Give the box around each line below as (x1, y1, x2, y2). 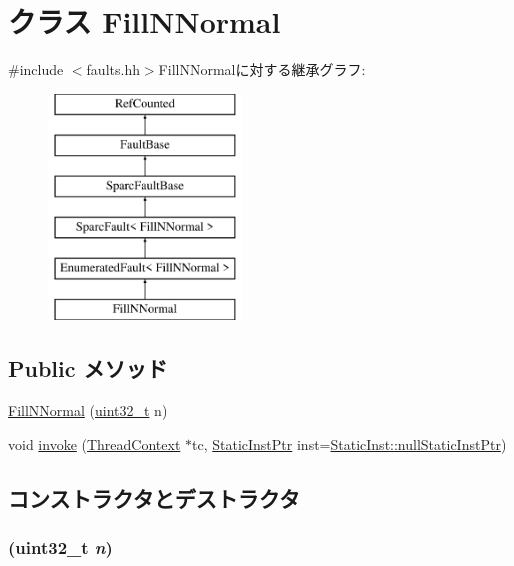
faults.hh (86, 59, 140, 80)
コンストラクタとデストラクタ (8, 482, 300, 513)
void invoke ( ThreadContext (8, 433, 181, 454)
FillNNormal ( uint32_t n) (8, 400, 168, 421)
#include (8, 59, 64, 80)
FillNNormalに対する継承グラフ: (158, 59, 366, 80)
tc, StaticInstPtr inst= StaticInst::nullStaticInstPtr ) (192, 433, 507, 454)
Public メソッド (8, 353, 168, 384)
